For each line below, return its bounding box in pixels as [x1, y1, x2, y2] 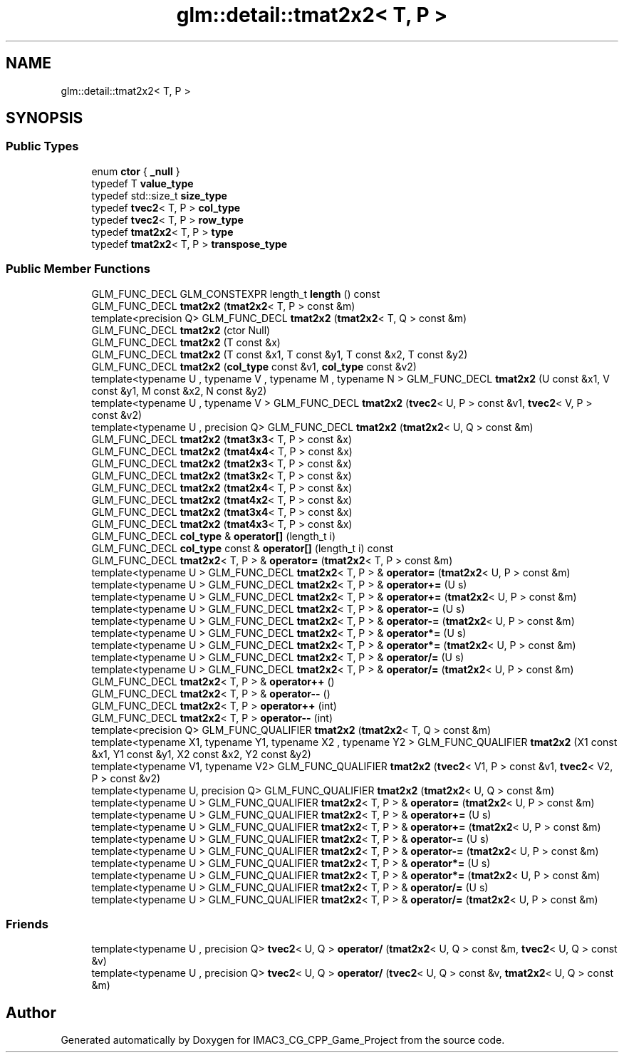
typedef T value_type [91, 177, 194, 190]
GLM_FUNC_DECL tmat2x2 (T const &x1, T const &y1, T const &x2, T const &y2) [91, 348, 468, 361]
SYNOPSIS [6, 109, 83, 128]
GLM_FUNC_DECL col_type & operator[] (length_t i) [91, 529, 336, 542]
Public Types [6, 139, 79, 154]
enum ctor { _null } [91, 165, 180, 177]
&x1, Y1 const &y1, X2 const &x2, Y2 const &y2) [91, 747, 311, 760]
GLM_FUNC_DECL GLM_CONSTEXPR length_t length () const [91, 287, 380, 300]
